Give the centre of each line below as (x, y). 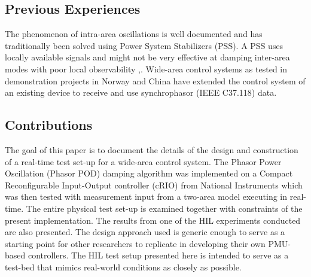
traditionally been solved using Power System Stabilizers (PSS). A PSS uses (144, 45)
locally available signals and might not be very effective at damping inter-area (147, 57)
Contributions (49, 125)
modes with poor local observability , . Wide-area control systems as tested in (146, 69)
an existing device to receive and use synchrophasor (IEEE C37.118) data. (141, 92)
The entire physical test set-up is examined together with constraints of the (164, 208)
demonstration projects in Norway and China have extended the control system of (155, 80)
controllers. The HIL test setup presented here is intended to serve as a (158, 255)
